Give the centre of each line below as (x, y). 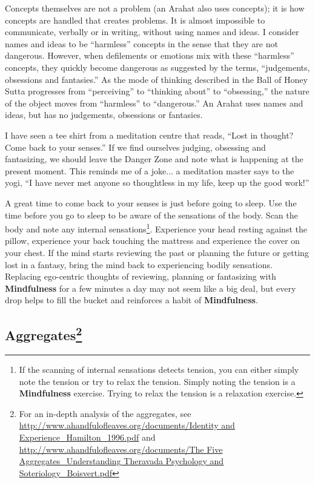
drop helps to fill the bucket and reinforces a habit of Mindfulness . (131, 300)
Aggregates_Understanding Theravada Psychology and (121, 461)
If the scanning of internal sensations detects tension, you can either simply (159, 370)
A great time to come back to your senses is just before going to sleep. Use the (151, 202)
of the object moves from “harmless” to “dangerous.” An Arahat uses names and (154, 103)
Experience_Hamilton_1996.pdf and (87, 437)
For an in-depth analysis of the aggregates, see (105, 413)
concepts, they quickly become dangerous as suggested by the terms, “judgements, (157, 67)
